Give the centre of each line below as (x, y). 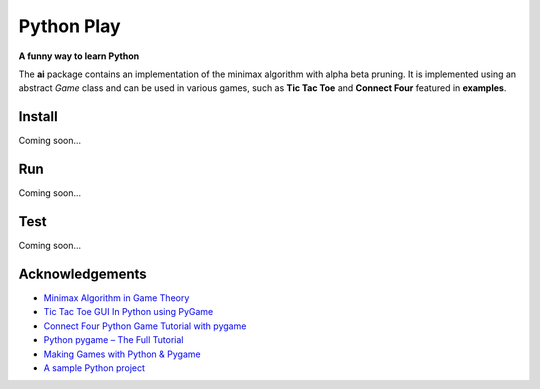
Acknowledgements (82, 273)
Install (38, 116)
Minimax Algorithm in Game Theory (116, 297)
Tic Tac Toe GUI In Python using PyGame (128, 312)
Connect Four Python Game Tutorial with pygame (145, 326)
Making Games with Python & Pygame (122, 354)
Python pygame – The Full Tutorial (113, 340)
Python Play (69, 26)
